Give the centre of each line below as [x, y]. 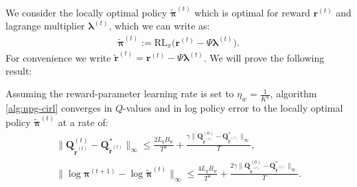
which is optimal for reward [252, 12]
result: [19, 70]
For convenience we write [58, 57]
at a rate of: [83, 122]
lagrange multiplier [45, 26]
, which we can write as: [159, 26]
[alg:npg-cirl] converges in [59, 108]
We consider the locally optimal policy [87, 12]
